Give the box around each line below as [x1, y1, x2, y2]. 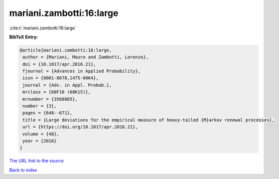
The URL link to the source [9, 158, 64, 164]
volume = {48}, [22, 131, 60, 137]
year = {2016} [22, 138, 57, 144]
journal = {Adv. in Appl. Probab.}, [22, 82, 112, 88]
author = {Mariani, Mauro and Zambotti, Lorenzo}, [22, 54, 149, 60]
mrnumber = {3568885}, [22, 96, 78, 102]
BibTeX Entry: [9, 34, 38, 40]
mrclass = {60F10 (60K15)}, [22, 89, 91, 95]
